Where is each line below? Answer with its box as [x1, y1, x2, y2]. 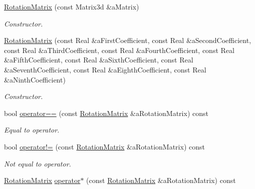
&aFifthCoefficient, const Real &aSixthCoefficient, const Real [4, 54, 193, 65]
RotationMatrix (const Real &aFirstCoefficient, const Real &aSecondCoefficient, [4, 35, 251, 45]
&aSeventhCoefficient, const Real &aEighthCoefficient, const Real [4, 64, 206, 74]
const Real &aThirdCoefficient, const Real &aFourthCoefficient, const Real [4, 44, 234, 55]
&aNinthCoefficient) [4, 74, 66, 84]
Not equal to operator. [4, 158, 71, 168]
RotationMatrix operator [4, 175, 81, 185]
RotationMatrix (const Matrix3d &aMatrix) [4, 1, 139, 11]
